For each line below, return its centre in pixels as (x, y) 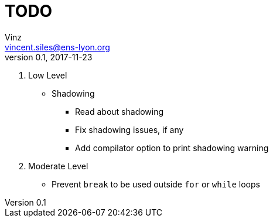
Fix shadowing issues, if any (129, 129)
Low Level (48, 75)
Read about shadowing (120, 111)
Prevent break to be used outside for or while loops (156, 184)
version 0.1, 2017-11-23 (49, 57)
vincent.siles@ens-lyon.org (57, 47)
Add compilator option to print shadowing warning (172, 148)
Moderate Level (58, 166)
